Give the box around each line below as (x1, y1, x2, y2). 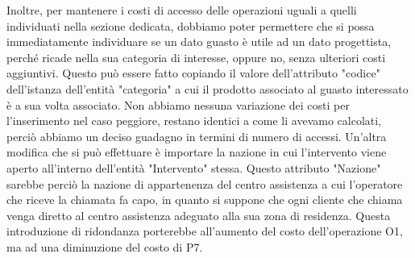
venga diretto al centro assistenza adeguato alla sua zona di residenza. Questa (6, 206, 391, 223)
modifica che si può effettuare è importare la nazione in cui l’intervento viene (6, 144, 387, 160)
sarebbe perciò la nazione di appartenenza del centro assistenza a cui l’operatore (6, 175, 403, 192)
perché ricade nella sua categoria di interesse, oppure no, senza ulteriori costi (6, 48, 386, 65)
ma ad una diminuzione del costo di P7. (6, 238, 203, 255)
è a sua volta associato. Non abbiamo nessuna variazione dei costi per (6, 96, 350, 113)
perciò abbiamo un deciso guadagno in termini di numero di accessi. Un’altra (6, 127, 387, 144)
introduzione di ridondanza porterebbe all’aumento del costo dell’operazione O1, (6, 223, 403, 239)
